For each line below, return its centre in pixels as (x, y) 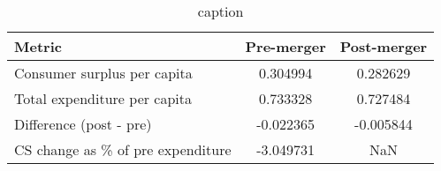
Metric (38, 46)
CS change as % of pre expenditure (123, 149)
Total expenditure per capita (103, 98)
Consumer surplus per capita (103, 73)
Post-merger (384, 46)
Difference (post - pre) (83, 124)
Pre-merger (285, 46)
